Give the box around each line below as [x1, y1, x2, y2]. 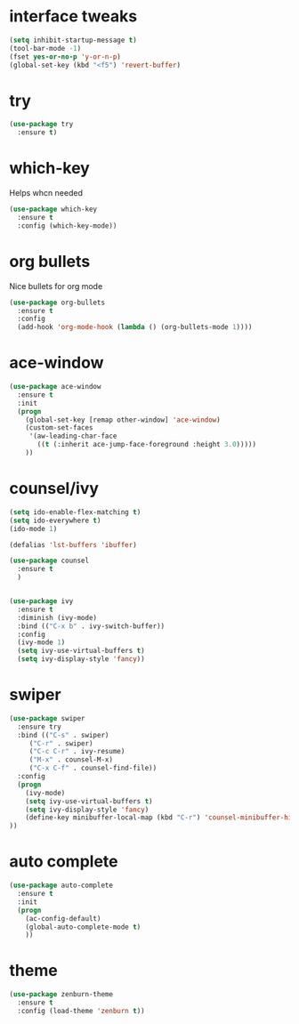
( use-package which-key [9, 205, 98, 214]
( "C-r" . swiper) [28, 738, 93, 748]
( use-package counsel [9, 556, 90, 566]
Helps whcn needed [9, 188, 83, 198]
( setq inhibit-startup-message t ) [9, 36, 138, 44]
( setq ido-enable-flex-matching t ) [9, 507, 141, 517]
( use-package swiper [9, 714, 86, 722]
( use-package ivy [9, 597, 74, 606]
